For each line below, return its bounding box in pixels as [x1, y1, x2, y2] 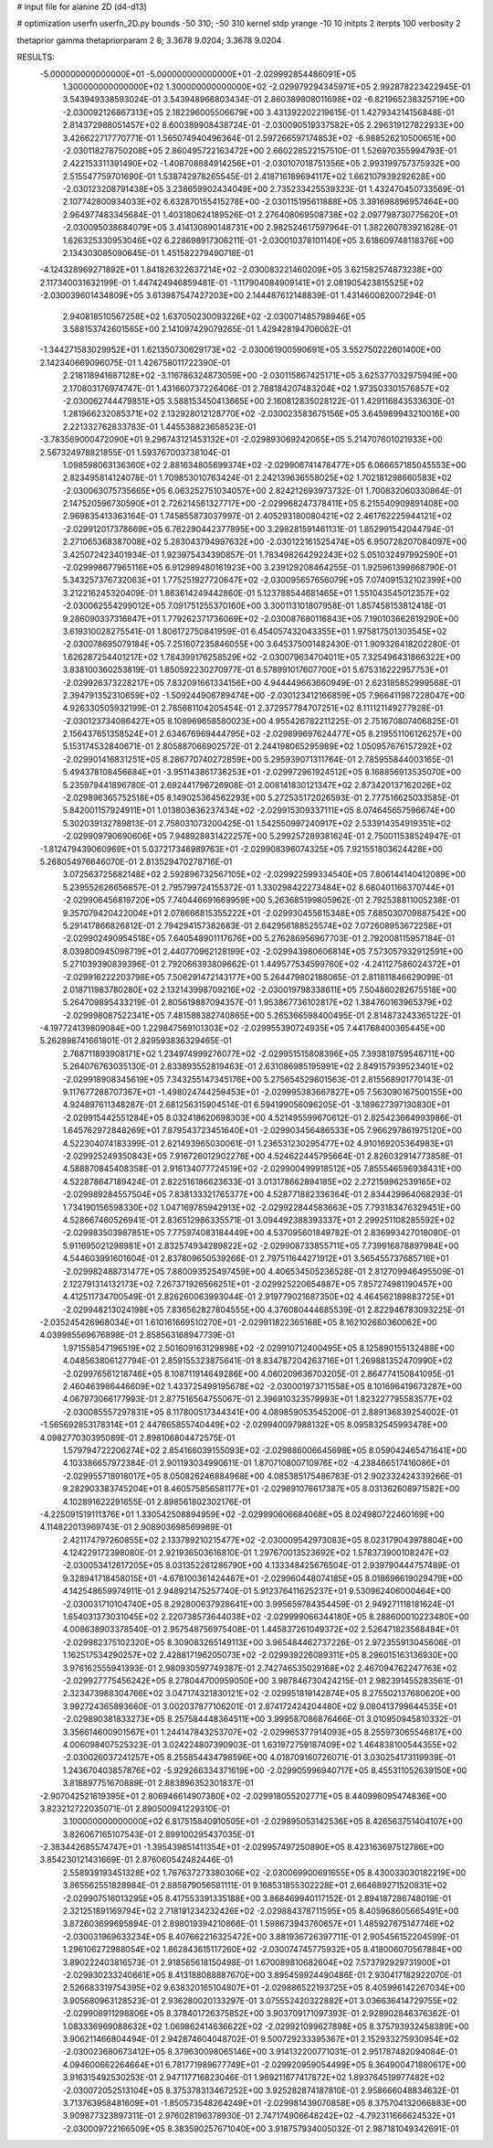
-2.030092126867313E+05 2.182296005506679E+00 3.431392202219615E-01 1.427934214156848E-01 [62, 106, 455, 118]
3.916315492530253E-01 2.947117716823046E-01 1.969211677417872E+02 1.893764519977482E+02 [62, 2072, 445, 2083]
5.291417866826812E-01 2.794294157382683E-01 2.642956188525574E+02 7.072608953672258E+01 [62, 920, 452, 931]
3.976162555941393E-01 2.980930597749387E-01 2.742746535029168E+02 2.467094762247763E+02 [62, 1662, 457, 1673]
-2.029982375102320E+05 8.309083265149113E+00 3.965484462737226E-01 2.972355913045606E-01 [62, 1637, 461, 1648]
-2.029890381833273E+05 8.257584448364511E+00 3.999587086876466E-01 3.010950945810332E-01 [62, 1714, 461, 1725]
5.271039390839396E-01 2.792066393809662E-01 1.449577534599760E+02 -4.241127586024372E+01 [62, 958, 461, 969]
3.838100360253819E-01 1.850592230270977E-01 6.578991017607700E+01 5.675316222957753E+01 [62, 664, 449, 676]
